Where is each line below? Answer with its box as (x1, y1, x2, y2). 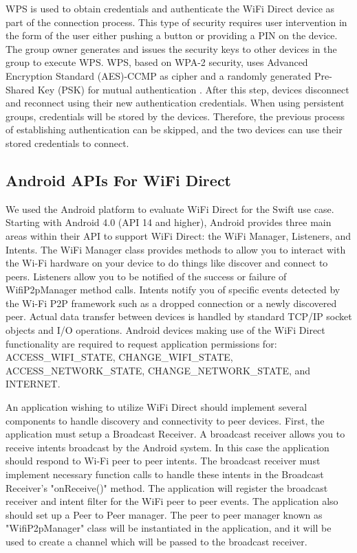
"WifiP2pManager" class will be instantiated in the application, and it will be (6, 521, 332, 535)
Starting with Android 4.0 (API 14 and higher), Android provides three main (6, 215, 332, 229)
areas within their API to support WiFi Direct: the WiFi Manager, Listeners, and (6, 228, 351, 242)
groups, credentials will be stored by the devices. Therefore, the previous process (6, 109, 345, 123)
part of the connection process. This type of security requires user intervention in (6, 14, 347, 29)
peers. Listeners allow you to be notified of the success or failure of (6, 269, 287, 283)
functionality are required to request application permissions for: (6, 336, 277, 350)
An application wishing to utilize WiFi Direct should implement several (6, 400, 307, 414)
